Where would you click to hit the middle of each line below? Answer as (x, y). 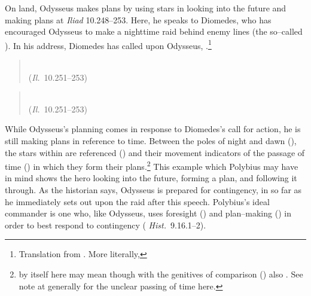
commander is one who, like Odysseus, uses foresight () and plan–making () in (148, 213)
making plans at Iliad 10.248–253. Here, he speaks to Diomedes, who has (138, 19)
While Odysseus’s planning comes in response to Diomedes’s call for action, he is (153, 129)
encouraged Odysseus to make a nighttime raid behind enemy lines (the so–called (154, 31)
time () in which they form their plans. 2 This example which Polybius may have (152, 165)
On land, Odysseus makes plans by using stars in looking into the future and (146, 8)
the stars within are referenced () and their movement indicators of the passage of (155, 152)
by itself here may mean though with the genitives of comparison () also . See (161, 274)
